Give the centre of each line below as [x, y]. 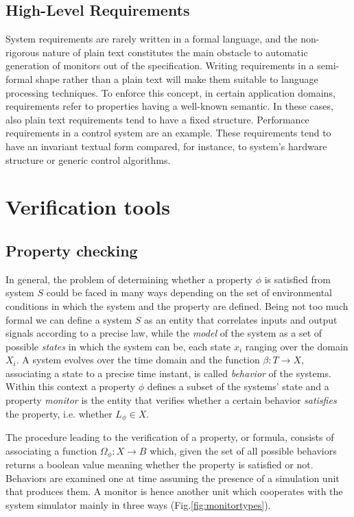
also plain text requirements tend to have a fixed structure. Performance [157, 119]
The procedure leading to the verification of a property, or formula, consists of [170, 437]
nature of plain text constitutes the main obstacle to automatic [175, 52]
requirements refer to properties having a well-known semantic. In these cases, [169, 106]
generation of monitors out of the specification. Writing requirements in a [160, 65]
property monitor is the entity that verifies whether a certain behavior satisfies [171, 400]
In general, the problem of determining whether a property [129, 279]
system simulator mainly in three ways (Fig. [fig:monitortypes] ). [138, 504]
